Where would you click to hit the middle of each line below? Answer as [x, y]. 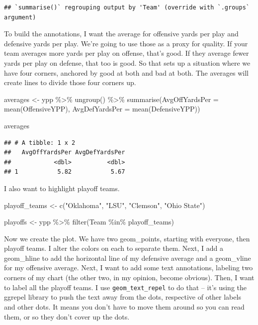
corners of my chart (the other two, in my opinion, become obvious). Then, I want [129, 277]
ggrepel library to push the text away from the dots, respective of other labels [123, 297]
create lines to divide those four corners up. [70, 82]
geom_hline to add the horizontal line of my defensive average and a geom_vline [128, 258]
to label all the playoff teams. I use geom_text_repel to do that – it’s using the [126, 287]
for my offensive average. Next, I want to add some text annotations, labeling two [129, 268]
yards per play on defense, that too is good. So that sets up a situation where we [127, 62]
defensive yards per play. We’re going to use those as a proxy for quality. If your [126, 43]
